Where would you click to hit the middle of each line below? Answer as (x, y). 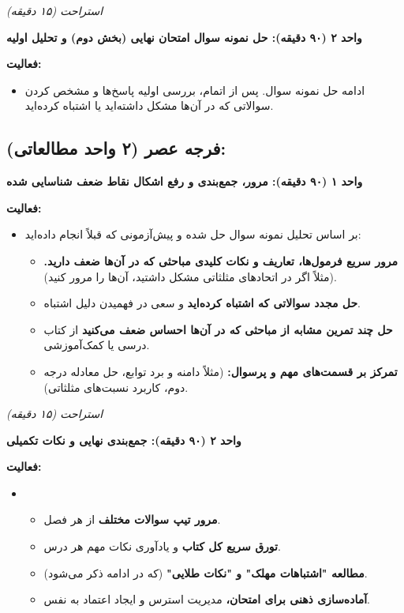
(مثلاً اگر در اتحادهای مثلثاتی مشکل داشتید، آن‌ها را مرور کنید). (190, 276)
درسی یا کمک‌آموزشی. (97, 345)
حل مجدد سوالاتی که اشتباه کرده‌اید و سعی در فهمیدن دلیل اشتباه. (202, 303)
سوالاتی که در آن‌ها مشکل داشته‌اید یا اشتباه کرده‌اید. (149, 105)
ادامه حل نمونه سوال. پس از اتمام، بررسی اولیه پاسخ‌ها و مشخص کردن (195, 90)
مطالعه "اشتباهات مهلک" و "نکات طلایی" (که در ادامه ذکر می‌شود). (206, 572)
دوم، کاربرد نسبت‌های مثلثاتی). (116, 387)
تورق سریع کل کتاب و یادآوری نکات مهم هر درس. (162, 546)
